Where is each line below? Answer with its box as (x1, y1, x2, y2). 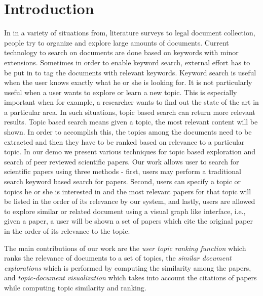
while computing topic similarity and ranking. (4, 282, 146, 292)
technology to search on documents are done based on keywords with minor (4, 47, 239, 58)
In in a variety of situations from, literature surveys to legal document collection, (4, 27, 255, 38)
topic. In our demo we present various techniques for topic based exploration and (4, 146, 255, 157)
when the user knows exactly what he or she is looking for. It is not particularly (4, 77, 252, 88)
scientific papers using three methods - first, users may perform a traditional (4, 166, 241, 177)
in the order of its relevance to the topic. (4, 226, 130, 236)
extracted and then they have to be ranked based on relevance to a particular (4, 136, 245, 147)
